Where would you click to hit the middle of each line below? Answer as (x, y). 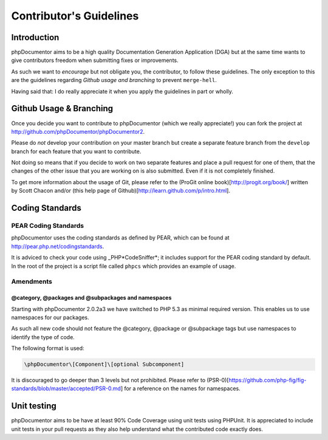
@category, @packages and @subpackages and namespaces (91, 298)
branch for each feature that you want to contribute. (76, 151)
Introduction (35, 37)
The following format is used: (48, 348)
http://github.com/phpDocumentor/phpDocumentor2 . (78, 131)
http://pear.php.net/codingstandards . (58, 246)
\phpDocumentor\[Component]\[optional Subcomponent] (104, 364)
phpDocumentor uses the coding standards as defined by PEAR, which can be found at (121, 238)
